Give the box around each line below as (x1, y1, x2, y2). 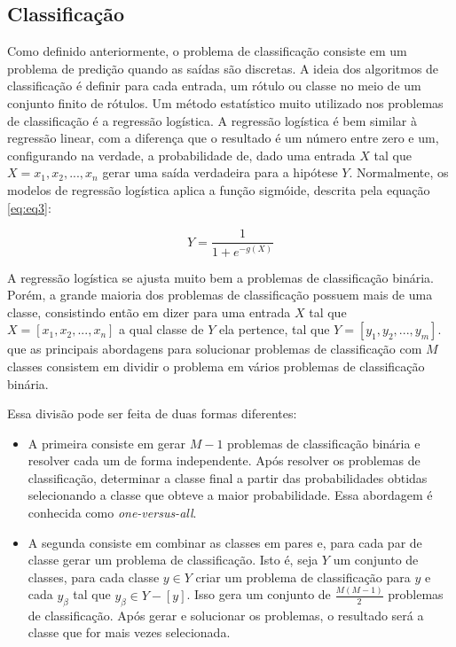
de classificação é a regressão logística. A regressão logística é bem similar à (7, 111, 417, 129)
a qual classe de (119, 320, 204, 339)
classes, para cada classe (28, 567, 160, 586)
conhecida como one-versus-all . (28, 503, 197, 522)
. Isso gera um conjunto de (186, 585, 331, 604)
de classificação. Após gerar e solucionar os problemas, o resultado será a (28, 605, 424, 624)
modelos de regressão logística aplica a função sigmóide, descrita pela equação (7, 180, 430, 199)
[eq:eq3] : (7, 198, 51, 216)
